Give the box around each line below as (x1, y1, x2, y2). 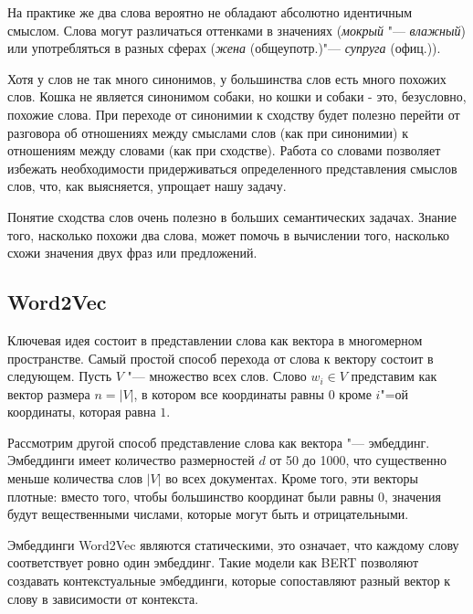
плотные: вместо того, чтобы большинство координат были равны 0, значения (7, 486, 441, 505)
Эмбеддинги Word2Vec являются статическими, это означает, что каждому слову (7, 535, 459, 554)
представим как (351, 366, 437, 386)
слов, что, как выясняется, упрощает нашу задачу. (7, 176, 287, 196)
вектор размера (7, 384, 90, 403)
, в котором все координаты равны (133, 384, 324, 403)
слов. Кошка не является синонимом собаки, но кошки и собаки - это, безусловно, (7, 87, 467, 106)
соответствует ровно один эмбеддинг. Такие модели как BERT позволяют (7, 553, 419, 572)
